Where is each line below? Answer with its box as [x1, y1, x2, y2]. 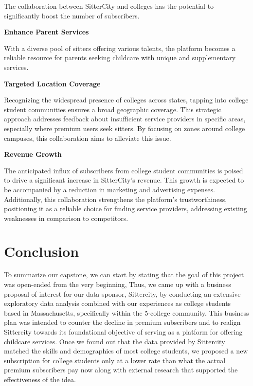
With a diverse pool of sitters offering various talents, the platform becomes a [4, 43, 235, 53]
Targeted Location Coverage [4, 78, 101, 88]
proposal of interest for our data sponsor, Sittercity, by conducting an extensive [4, 288, 241, 299]
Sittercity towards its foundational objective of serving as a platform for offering [4, 326, 243, 336]
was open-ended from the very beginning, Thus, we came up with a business [4, 279, 231, 289]
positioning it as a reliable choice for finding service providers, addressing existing [4, 203, 247, 214]
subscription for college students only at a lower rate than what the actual [4, 355, 226, 365]
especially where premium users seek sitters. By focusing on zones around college [4, 123, 245, 133]
